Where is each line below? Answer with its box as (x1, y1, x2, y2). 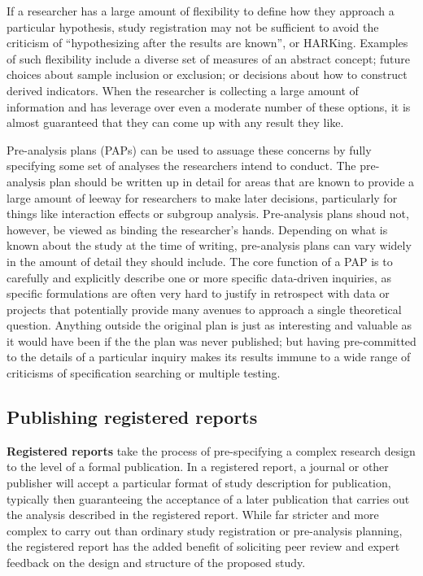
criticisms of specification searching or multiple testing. (7, 364, 281, 382)
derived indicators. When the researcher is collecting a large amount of (7, 81, 359, 98)
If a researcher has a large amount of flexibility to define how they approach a (7, 2, 395, 19)
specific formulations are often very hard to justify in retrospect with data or (7, 285, 390, 302)
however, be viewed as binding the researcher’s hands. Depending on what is (7, 220, 388, 238)
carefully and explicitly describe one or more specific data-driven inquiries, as (7, 268, 392, 286)
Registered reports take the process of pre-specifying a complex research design (7, 442, 416, 459)
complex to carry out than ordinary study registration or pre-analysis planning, (7, 521, 403, 539)
